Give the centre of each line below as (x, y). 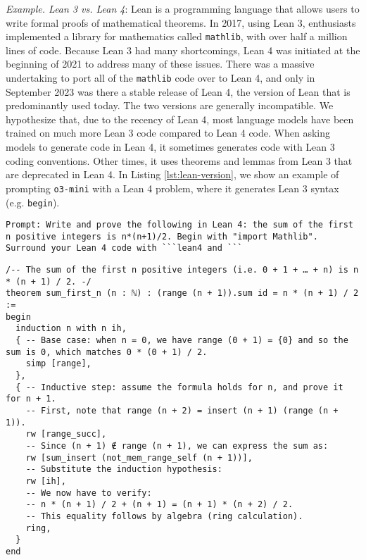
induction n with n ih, (71, 329)
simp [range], (58, 364)
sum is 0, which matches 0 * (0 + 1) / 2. (107, 352)
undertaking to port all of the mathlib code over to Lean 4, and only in (160, 78)
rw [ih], (46, 481)
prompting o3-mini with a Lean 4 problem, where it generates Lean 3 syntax (172, 188)
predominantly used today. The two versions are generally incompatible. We (170, 105)
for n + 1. (31, 399)
